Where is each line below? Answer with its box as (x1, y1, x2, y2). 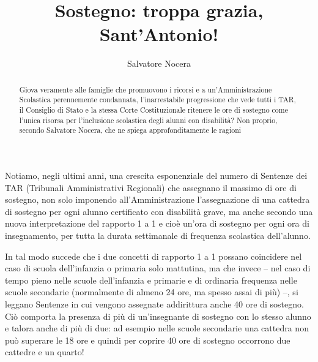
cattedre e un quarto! (5, 345, 84, 358)
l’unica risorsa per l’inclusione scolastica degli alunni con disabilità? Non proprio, (19, 115, 278, 125)
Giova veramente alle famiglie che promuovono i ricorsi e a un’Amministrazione (19, 84, 272, 94)
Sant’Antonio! (99, 21, 219, 47)
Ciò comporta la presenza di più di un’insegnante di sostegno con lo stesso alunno (5, 309, 311, 322)
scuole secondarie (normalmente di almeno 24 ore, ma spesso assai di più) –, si (5, 285, 298, 298)
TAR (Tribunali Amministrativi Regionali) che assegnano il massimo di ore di (5, 181, 297, 194)
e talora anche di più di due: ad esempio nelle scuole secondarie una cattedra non (5, 322, 309, 334)
